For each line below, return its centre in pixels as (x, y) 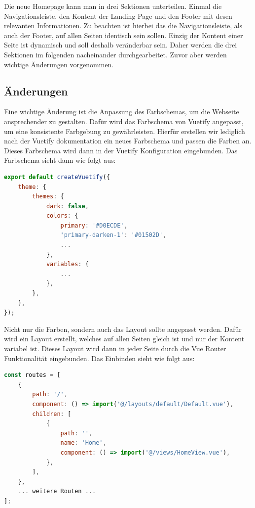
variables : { (67, 264)
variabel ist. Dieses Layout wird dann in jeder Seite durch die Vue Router (115, 348)
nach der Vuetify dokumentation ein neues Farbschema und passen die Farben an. (128, 141)
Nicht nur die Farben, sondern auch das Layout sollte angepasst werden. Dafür (123, 329)
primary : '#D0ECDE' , (94, 225)
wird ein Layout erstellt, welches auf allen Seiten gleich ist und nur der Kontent (124, 339)
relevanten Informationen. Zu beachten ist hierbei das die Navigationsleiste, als (123, 25)
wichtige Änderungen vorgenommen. (59, 64)
